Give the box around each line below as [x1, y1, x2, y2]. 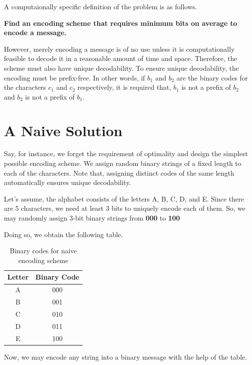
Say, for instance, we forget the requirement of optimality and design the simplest [4, 148, 248, 159]
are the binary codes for [176, 72, 248, 82]
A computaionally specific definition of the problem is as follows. [4, 1, 197, 11]
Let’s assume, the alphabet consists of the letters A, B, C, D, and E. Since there [4, 193, 244, 203]
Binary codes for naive [10, 245, 77, 256]
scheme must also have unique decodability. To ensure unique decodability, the [4, 62, 239, 73]
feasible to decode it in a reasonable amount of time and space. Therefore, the [4, 53, 237, 63]
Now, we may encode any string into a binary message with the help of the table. [4, 351, 247, 362]
